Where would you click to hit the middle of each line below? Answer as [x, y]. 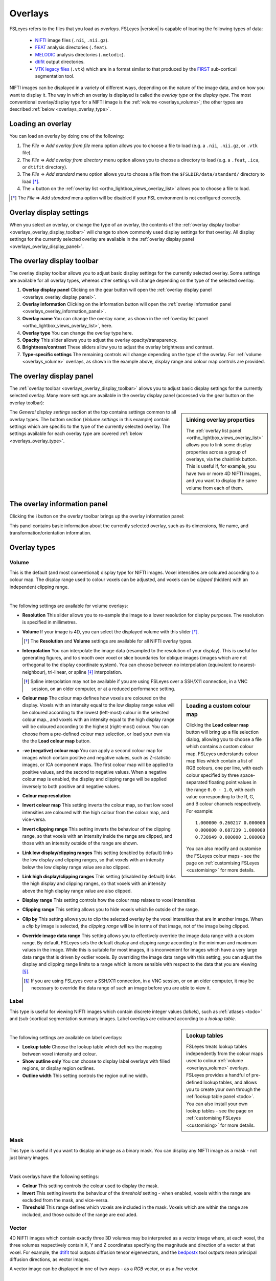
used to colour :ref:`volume [215, 1061]
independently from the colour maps [225, 1053]
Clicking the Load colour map [217, 725]
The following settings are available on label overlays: [66, 1037]
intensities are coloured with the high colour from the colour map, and [96, 812]
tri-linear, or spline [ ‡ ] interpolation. [85, 672]
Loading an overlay [40, 124]
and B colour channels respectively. [224, 804]
